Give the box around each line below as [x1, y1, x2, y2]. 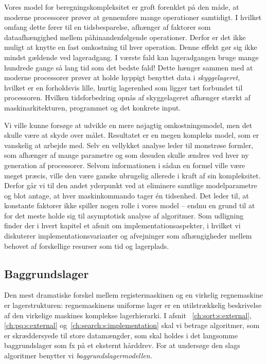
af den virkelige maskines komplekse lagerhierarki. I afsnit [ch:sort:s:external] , [4, 310, 252, 320]
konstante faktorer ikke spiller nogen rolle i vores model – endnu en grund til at [4, 200, 255, 211]
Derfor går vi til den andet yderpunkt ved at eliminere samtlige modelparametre [4, 180, 257, 191]
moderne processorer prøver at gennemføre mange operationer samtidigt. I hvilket [4, 11, 262, 22]
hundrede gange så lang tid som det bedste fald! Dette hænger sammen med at [4, 62, 253, 72]
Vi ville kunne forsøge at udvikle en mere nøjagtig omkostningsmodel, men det [4, 119, 253, 130]
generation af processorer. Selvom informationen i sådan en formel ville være [4, 159, 245, 170]
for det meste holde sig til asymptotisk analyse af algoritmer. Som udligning [4, 210, 244, 221]
